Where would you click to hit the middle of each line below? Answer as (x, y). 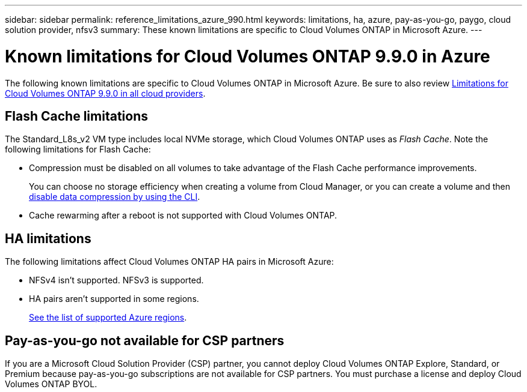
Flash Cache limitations (76, 116)
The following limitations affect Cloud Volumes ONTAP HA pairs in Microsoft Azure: (169, 262)
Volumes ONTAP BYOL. (51, 384)
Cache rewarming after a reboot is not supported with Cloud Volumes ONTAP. (183, 216)
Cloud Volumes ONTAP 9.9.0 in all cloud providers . (105, 93)
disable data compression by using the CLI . (115, 197)
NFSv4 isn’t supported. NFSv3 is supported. (116, 280)
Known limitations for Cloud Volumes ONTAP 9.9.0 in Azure (248, 56)
